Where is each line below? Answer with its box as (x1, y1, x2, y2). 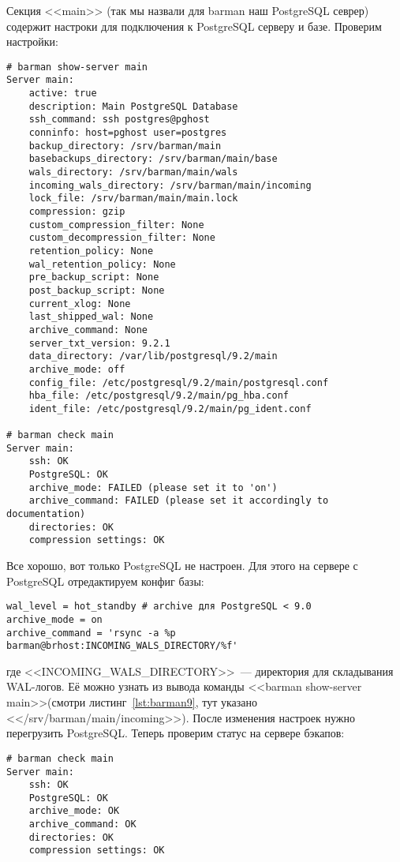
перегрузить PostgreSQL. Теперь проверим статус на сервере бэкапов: (6, 725, 345, 741)
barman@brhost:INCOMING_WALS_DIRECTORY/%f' (6, 640, 238, 652)
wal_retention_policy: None (28, 258, 176, 270)
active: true (28, 88, 97, 99)
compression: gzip (28, 206, 125, 217)
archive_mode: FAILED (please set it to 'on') (28, 482, 278, 493)
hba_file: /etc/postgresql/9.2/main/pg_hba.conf (28, 390, 289, 402)
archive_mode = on (6, 613, 103, 625)
